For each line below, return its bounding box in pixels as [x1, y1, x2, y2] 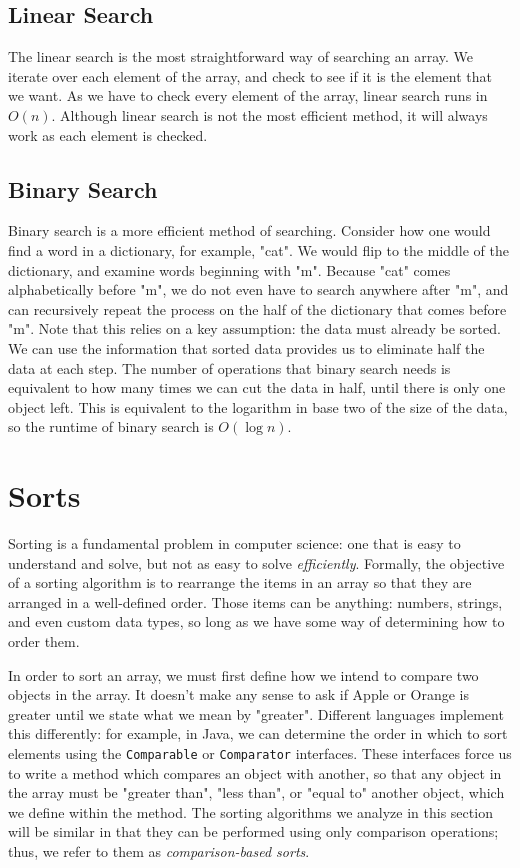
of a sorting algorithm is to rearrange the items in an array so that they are [8, 572, 472, 593]
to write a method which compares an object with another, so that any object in [8, 762, 502, 783]
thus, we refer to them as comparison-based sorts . [8, 841, 310, 861]
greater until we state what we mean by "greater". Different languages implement [8, 703, 504, 724]
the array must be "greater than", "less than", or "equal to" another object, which [8, 782, 505, 803]
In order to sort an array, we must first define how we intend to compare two [8, 664, 479, 685]
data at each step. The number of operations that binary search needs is [8, 357, 451, 378]
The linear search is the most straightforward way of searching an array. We [8, 46, 474, 67]
